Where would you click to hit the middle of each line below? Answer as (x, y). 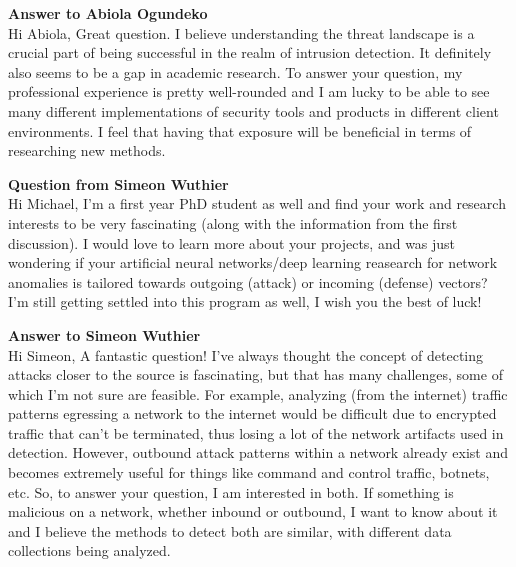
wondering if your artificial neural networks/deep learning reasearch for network (253, 262)
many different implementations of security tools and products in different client (253, 110)
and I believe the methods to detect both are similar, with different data (230, 530)
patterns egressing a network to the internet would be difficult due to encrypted (252, 413)
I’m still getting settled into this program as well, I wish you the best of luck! (245, 301)
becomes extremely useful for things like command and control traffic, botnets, (249, 472)
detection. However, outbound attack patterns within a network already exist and (258, 452)
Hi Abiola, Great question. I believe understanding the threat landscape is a (241, 32)
